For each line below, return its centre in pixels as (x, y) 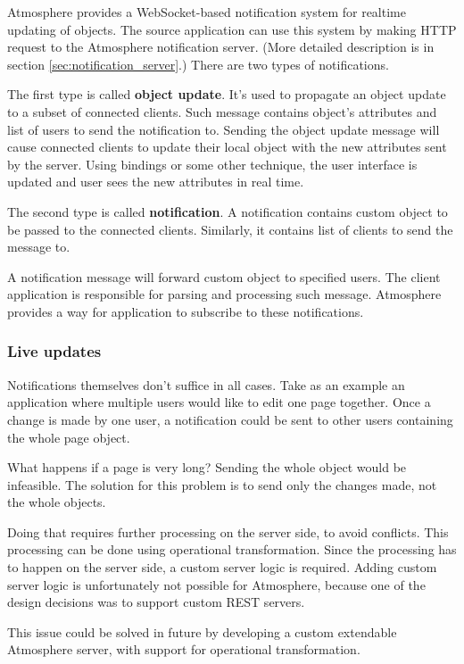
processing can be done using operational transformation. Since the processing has (232, 549)
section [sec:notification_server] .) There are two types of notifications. (198, 64)
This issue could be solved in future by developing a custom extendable (202, 631)
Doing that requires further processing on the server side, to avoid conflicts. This (228, 531)
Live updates (54, 351)
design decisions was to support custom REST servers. (156, 602)
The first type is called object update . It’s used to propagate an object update (227, 94)
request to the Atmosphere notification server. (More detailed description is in (221, 47)
